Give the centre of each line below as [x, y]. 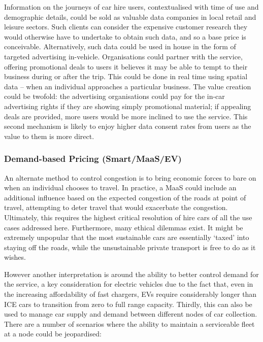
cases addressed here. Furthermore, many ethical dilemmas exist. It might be [124, 227]
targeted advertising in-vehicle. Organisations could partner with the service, [123, 56]
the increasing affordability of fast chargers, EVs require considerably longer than [130, 294]
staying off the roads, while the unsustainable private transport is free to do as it [130, 247]
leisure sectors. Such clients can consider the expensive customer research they [126, 27]
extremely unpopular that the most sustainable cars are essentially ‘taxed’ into [127, 237]
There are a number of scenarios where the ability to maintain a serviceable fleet [129, 323]
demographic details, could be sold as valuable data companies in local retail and [130, 16]
